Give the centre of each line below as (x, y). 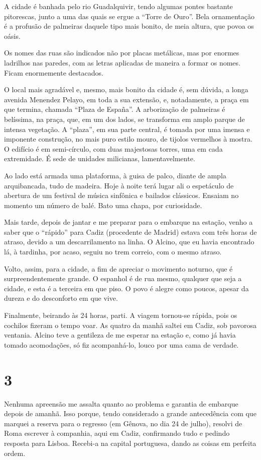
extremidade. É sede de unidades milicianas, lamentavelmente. (100, 158)
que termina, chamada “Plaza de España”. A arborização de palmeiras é (115, 109)
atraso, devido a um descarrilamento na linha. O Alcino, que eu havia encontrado (129, 242)
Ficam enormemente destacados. (54, 72)
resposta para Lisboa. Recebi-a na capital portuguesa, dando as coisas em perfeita (130, 443)
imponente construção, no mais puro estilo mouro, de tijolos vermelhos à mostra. (128, 139)
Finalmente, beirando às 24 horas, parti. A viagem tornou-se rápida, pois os (121, 315)
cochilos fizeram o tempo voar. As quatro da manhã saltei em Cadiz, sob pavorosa (130, 325)
